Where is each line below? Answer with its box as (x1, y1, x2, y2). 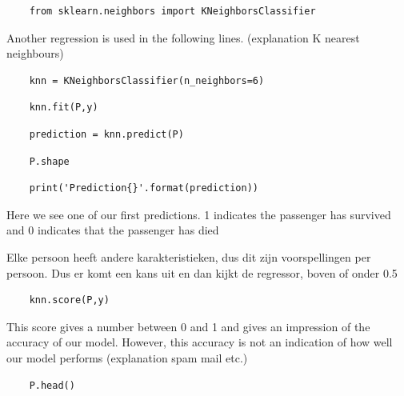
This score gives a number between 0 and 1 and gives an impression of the (6, 318, 370, 334)
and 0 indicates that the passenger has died (6, 222, 219, 238)
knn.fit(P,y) (29, 102, 98, 114)
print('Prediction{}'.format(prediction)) (29, 182, 258, 194)
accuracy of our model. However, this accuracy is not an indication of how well (6, 334, 393, 350)
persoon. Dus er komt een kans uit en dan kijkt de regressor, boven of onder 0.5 (6, 264, 398, 281)
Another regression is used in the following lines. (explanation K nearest (6, 29, 360, 46)
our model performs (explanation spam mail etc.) (6, 349, 248, 366)
